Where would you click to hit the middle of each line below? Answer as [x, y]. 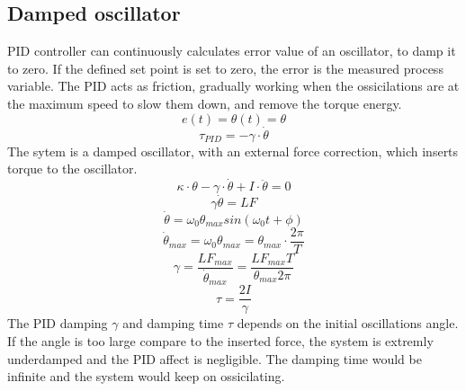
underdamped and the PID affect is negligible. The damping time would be [215, 358]
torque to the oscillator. [72, 169]
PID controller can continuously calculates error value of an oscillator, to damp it [232, 51]
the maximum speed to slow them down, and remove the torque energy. [205, 103]
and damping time [173, 323]
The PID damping [58, 323]
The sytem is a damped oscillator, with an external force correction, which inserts [233, 151]
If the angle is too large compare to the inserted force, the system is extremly [220, 340]
